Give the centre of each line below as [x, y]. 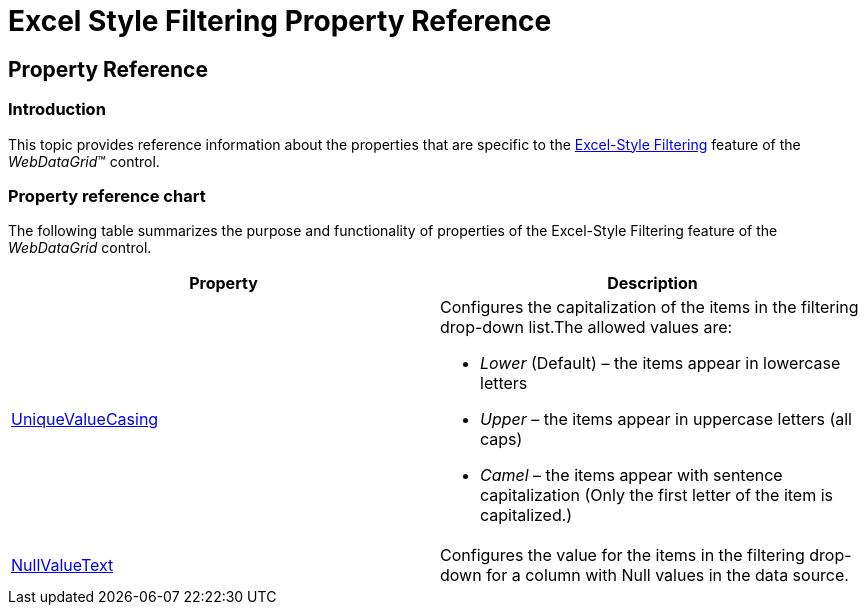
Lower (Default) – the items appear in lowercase [660, 363]
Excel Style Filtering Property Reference [280, 21]
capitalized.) [526, 515]
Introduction [57, 109]
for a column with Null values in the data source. [667, 575]
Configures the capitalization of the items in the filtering [649, 307]
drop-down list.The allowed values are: [586, 327]
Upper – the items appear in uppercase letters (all [666, 419]
